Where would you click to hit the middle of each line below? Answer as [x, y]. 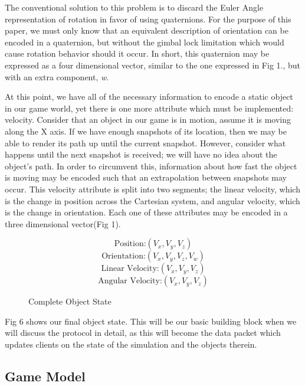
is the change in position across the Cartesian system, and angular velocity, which [152, 200]
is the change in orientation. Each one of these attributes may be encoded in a [146, 212]
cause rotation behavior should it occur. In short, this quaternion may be [137, 53]
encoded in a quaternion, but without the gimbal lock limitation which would [145, 42]
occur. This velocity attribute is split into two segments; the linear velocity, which [152, 189]
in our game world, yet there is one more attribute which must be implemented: [149, 108]
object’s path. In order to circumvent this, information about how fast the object [151, 166]
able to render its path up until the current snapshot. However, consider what [145, 143]
